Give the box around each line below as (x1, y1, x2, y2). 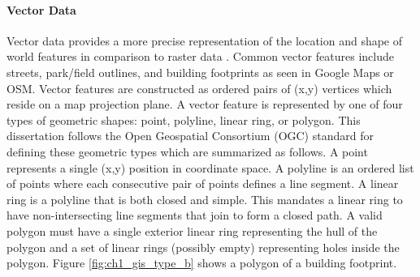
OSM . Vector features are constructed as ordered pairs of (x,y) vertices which (6, 79, 392, 96)
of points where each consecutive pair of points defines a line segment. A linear (6, 175, 399, 192)
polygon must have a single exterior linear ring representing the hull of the (6, 222, 378, 239)
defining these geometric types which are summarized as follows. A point (6, 143, 368, 160)
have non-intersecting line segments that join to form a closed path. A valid (6, 207, 383, 224)
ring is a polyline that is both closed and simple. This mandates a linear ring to (6, 190, 403, 207)
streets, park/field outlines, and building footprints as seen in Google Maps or (6, 63, 394, 80)
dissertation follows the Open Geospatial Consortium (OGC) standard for (6, 127, 374, 144)
